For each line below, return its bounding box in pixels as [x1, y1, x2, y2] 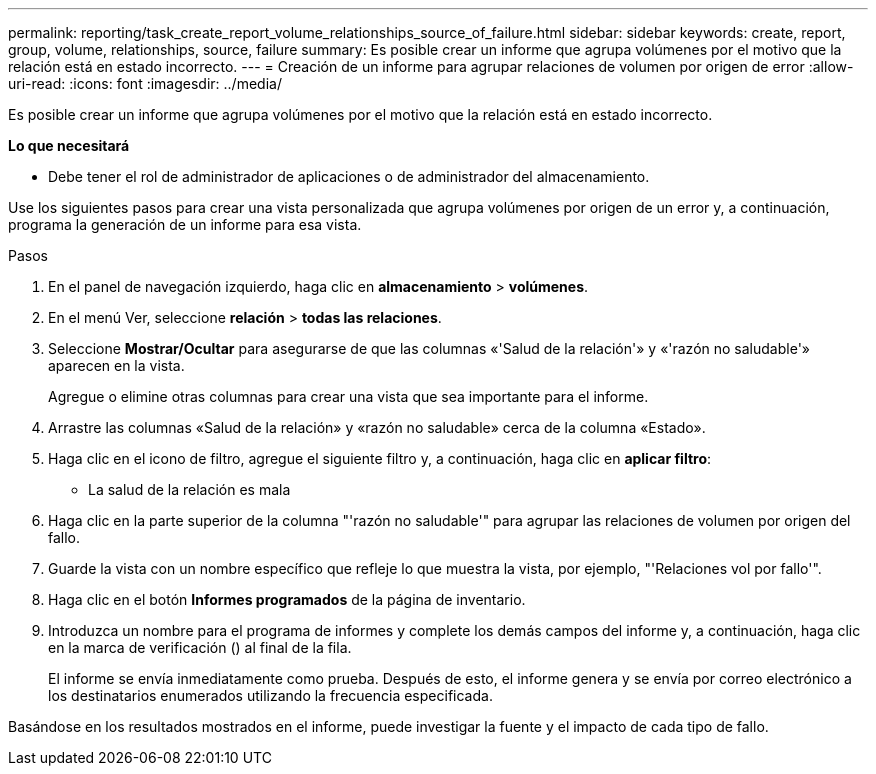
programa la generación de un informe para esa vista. [8, 216, 362, 233]
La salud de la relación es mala [88, 481, 291, 498]
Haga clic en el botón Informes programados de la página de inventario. [48, 591, 526, 608]
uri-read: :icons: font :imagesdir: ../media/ [8, 75, 282, 92]
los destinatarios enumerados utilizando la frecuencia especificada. [48, 687, 493, 704]
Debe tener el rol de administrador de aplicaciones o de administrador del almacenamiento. [48, 168, 650, 185]
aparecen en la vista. [48, 357, 185, 374]
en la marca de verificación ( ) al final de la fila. [48, 639, 352, 656]
